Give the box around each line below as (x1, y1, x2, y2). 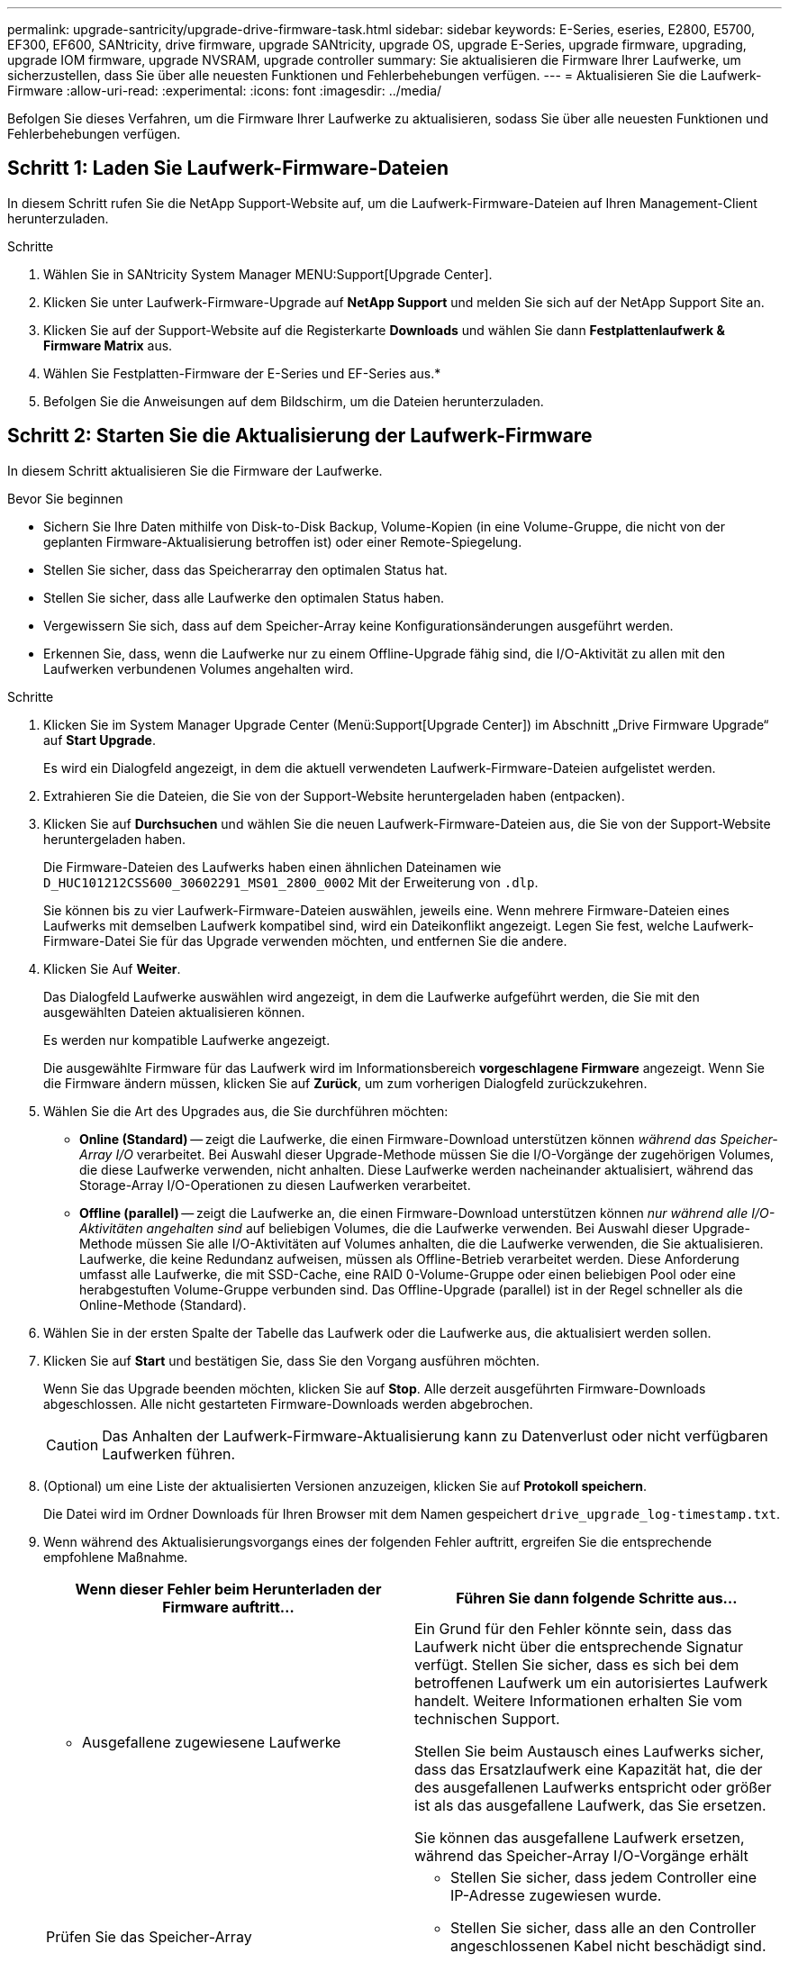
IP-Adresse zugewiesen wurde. (450, 1885, 662, 1904)
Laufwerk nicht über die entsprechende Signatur (414, 1637, 743, 1656)
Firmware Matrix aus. (43, 337, 173, 353)
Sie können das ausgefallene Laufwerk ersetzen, (414, 1828, 745, 1847)
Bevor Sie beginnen (7, 490, 123, 506)
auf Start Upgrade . (43, 731, 156, 748)
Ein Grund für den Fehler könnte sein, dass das (414, 1619, 732, 1638)
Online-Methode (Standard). (79, 1296, 247, 1313)
